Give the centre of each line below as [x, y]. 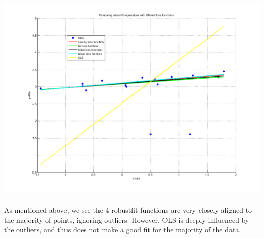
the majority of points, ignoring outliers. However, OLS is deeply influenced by [127, 219]
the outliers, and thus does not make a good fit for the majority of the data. [123, 230]
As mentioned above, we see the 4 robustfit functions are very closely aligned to [128, 210]
